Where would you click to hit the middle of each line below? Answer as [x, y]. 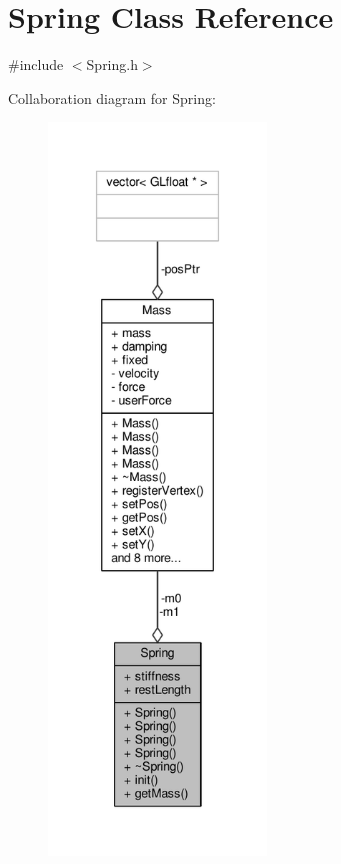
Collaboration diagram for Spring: [112, 97]
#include [36, 64]
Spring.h [112, 64]
